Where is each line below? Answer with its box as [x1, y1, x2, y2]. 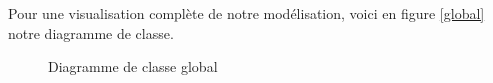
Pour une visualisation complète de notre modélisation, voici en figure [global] [8, 3, 485, 23]
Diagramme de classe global [48, 56, 218, 77]
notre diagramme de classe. [8, 22, 174, 43]
